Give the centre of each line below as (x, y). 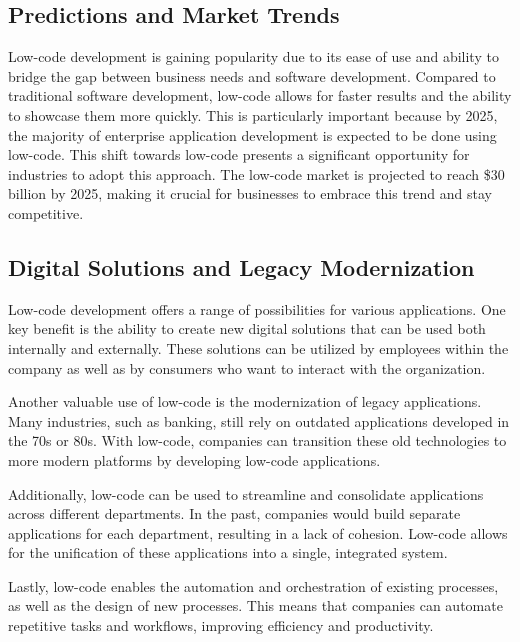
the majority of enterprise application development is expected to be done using (252, 134)
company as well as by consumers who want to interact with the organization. (247, 367)
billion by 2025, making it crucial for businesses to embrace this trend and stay (250, 193)
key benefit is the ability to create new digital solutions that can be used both (247, 328)
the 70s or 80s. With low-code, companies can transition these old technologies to (257, 440)
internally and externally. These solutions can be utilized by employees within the (258, 347)
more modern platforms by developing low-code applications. (194, 459)
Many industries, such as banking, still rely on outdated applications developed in (259, 420)
